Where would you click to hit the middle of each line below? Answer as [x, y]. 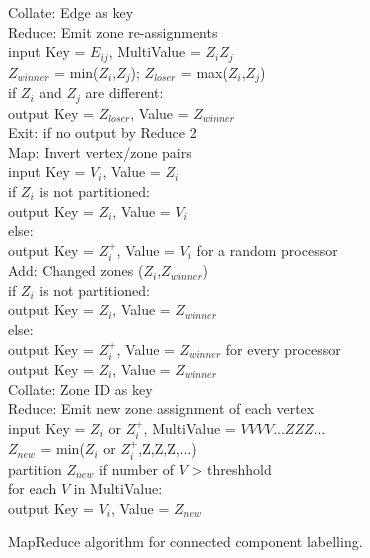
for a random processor [267, 249]
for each [32, 488]
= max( [204, 71]
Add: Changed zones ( [76, 270]
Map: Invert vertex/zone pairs [100, 151]
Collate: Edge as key [71, 12]
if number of [136, 468]
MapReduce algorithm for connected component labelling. [185, 541]
